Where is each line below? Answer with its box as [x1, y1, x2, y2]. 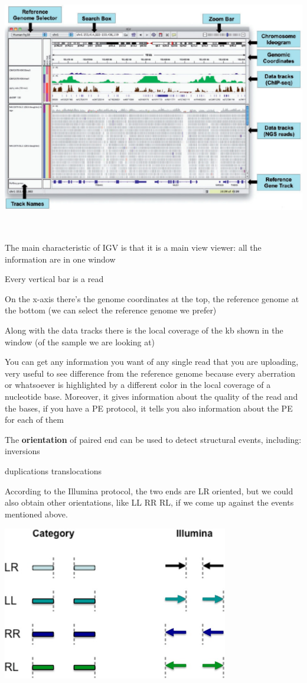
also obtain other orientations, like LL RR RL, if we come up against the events [5, 496, 294, 509]
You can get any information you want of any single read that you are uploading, [5, 355, 299, 368]
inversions [5, 445, 40, 457]
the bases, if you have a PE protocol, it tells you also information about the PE [5, 402, 293, 414]
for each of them [5, 413, 64, 426]
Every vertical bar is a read [5, 273, 104, 285]
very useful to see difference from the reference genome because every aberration [5, 367, 296, 379]
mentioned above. [5, 507, 68, 520]
